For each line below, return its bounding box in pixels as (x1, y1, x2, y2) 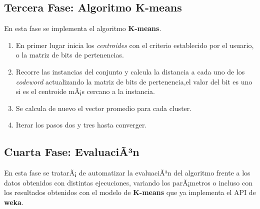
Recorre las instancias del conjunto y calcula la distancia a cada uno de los (15, 66, 245, 76)
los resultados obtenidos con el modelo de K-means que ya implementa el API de (4, 187, 256, 197)
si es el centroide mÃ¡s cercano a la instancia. (15, 86, 155, 96)
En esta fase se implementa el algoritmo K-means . (4, 23, 161, 33)
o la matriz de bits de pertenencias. (15, 49, 124, 60)
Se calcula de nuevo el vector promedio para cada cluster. (15, 102, 192, 113)
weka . (4, 196, 23, 207)
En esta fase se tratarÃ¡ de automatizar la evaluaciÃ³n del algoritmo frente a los (4, 167, 250, 178)
